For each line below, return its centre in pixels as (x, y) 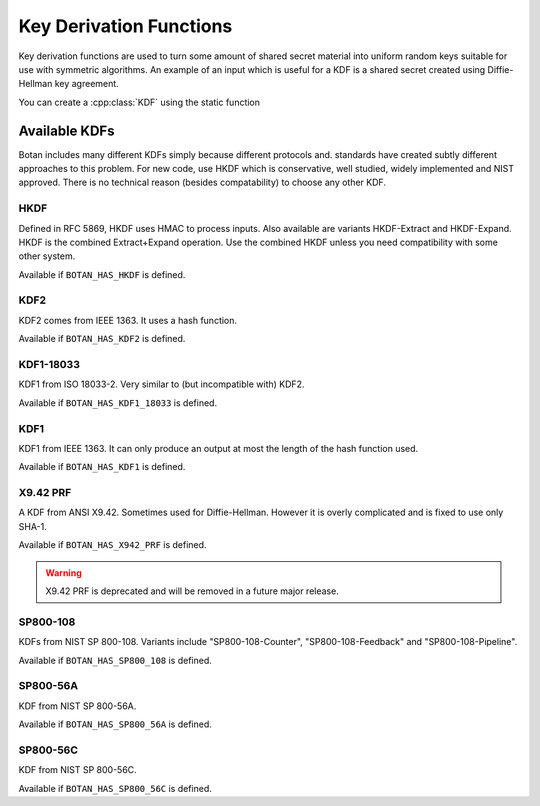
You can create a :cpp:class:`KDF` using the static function (139, 102)
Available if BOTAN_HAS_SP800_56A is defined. (115, 724)
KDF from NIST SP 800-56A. (77, 706)
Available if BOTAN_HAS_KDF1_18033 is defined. (118, 402)
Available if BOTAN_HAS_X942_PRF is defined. (112, 545)
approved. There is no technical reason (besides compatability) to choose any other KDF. (202, 182)
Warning (63, 572)
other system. (47, 256)
